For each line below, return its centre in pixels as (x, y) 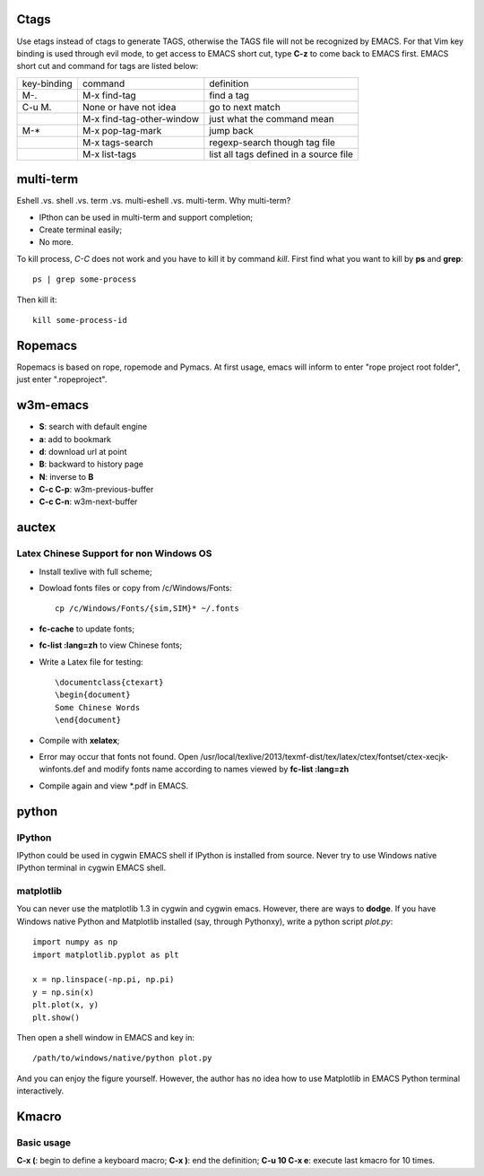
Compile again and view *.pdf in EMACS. (113, 786)
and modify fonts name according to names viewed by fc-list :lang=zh (218, 769)
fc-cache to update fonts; (86, 629)
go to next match (245, 107)
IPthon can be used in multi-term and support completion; (146, 217)
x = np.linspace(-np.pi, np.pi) (104, 980)
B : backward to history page (91, 464)
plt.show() (56, 1017)
